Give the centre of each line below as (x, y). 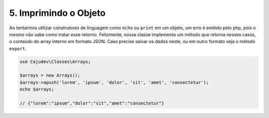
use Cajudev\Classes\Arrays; (55, 61)
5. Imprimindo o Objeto (57, 13)
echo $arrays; (37, 89)
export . (18, 48)
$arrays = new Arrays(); (50, 75)
